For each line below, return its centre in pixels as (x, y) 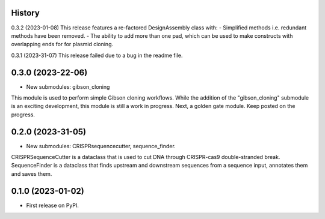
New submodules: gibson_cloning (68, 86)
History (26, 13)
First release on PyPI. (53, 205)
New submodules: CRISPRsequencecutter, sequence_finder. (101, 146)
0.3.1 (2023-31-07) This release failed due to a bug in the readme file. (97, 55)
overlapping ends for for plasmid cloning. (62, 44)
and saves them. (32, 173)
